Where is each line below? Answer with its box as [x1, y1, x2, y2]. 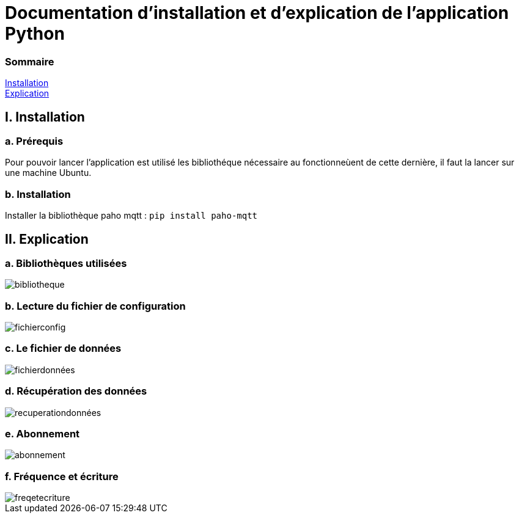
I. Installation [5, 109, 85, 125]
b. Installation [5, 188, 71, 200]
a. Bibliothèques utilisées [5, 257, 127, 269]
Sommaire [5, 55, 54, 68]
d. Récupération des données [5, 385, 147, 398]
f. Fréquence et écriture [5, 470, 119, 483]
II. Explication [5, 231, 89, 247]
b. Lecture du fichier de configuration [5, 299, 186, 312]
